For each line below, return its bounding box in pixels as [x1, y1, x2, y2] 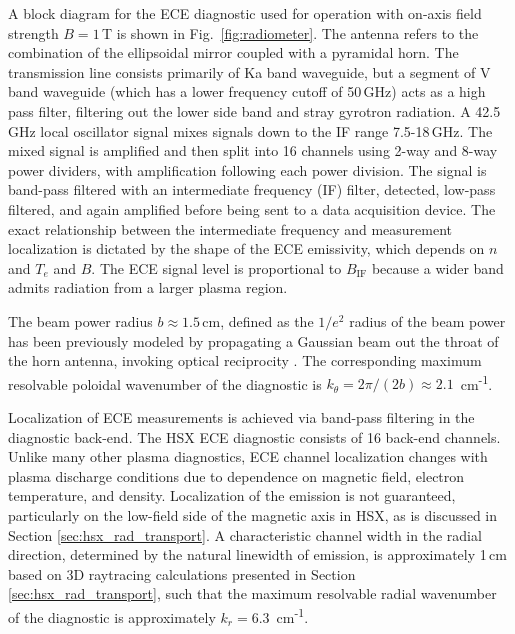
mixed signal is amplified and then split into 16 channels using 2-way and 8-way [8, 140, 498, 161]
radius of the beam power [349, 310, 506, 331]
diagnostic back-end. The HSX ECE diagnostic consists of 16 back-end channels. [8, 426, 501, 447]
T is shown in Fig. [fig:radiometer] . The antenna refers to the [101, 22, 479, 43]
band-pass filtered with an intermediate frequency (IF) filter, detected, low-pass [8, 179, 496, 200]
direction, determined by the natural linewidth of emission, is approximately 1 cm [8, 544, 507, 565]
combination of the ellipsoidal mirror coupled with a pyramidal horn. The [8, 42, 459, 63]
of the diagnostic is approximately [8, 606, 216, 627]
